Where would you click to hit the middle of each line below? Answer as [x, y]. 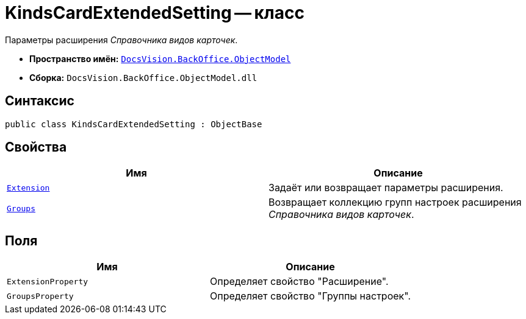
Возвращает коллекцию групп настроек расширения [395, 202]
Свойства [36, 147]
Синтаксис [40, 101]
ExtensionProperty [48, 281]
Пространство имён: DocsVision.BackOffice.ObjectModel [160, 58]
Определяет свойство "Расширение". [299, 282]
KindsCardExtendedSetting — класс [155, 13]
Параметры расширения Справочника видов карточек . [121, 40]
